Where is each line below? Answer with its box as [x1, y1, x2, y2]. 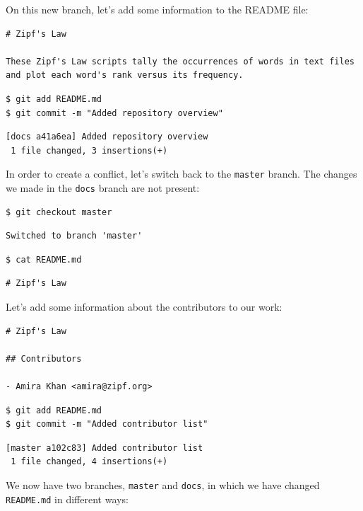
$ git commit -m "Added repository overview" [6, 108, 223, 118]
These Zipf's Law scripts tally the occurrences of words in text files [6, 56, 355, 67]
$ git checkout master [6, 207, 112, 217]
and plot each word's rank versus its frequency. [6, 70, 244, 81]
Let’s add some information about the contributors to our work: [6, 299, 282, 314]
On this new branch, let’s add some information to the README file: [6, 2, 309, 16]
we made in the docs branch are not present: [6, 180, 200, 195]
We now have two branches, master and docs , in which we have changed [6, 477, 320, 492]
